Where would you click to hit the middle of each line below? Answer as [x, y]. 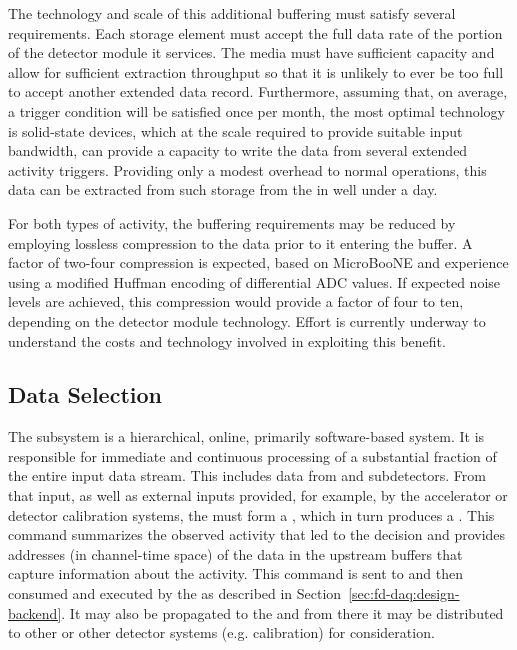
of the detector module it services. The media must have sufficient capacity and [251, 52]
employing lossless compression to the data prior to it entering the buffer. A [240, 242]
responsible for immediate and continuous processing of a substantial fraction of [252, 455]
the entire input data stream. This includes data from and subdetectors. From [247, 475]
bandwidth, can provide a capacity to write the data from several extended [238, 150]
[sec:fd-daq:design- [404, 593]
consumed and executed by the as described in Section [175, 593]
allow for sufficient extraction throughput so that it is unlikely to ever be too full [256, 71]
